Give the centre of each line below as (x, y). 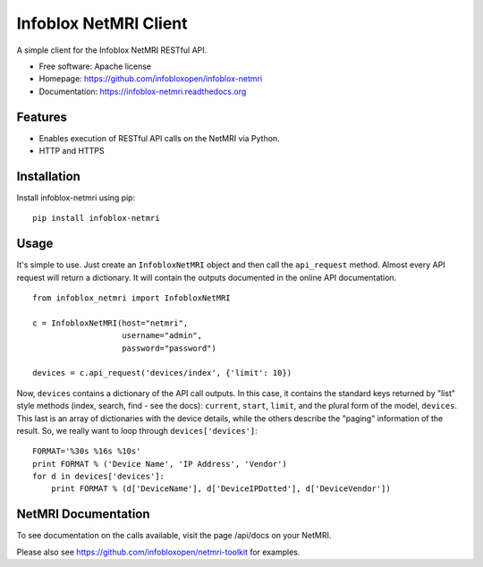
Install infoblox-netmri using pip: (76, 198)
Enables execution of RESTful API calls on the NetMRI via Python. (160, 138)
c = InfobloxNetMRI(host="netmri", (110, 323)
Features (42, 117)
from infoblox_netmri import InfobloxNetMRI (132, 298)
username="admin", (162, 336)
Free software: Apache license (95, 66)
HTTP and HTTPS (72, 151)
